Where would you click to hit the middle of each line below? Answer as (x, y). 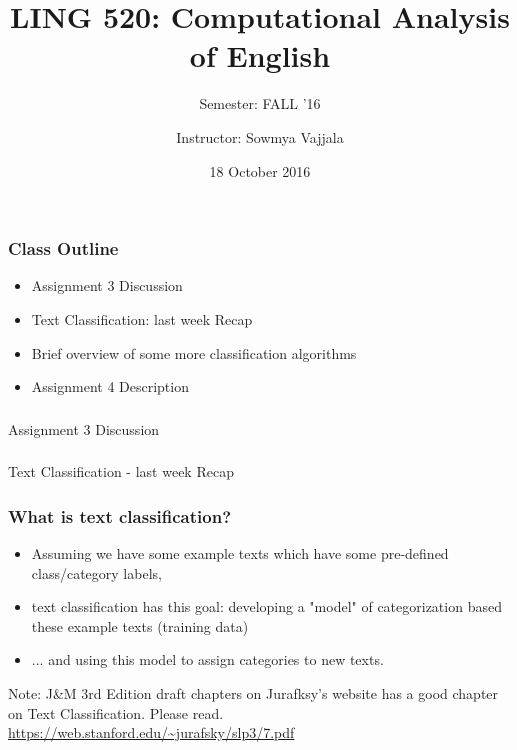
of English (260, 55)
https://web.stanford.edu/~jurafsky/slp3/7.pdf (151, 732)
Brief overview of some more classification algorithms (194, 352)
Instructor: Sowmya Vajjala (260, 136)
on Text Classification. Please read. (116, 712)
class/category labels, (96, 572)
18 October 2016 (260, 170)
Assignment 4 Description (110, 386)
